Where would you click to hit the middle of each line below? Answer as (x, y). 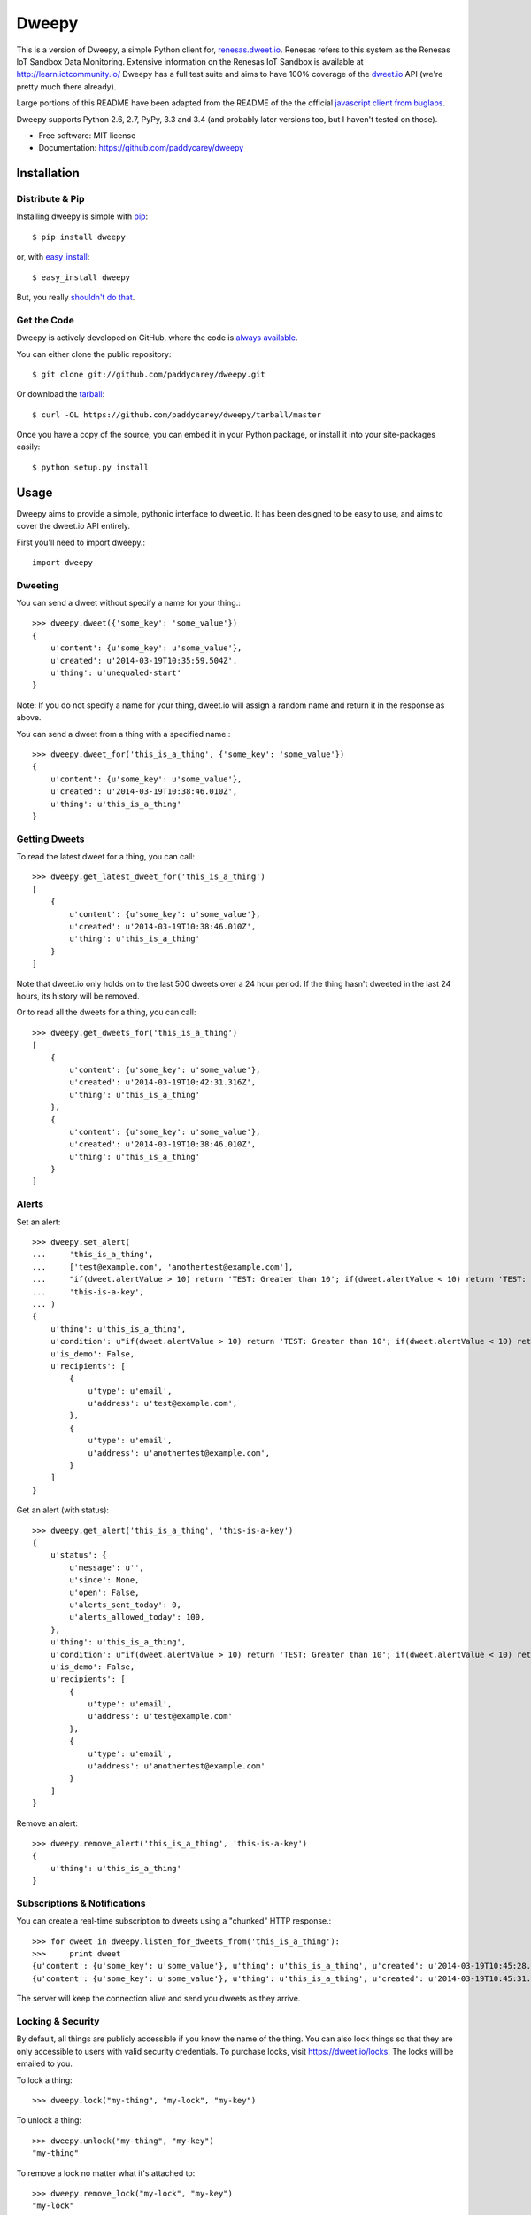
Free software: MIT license (87, 135)
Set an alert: (38, 1222)
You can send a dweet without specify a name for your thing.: (128, 603)
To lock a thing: (44, 2080)
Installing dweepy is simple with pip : (82, 216)
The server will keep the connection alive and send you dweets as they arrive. (158, 1999)
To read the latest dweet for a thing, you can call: (105, 857)
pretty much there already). (66, 86)
